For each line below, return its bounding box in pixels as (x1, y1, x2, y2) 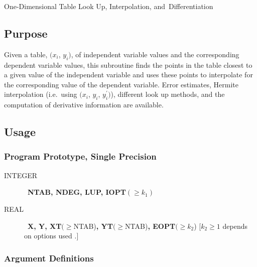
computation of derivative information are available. (4, 99, 164, 110)
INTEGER (4, 170, 38, 180)
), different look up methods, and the (110, 89, 225, 99)
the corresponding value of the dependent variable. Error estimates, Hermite (4, 79, 238, 89)
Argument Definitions (4, 251, 94, 264)
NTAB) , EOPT (125, 220, 176, 231)
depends (222, 220, 247, 231)
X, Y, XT (28, 220, 62, 231)
